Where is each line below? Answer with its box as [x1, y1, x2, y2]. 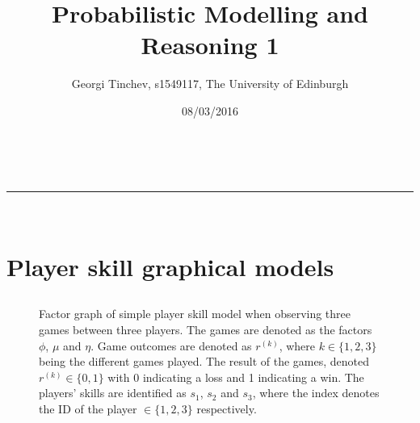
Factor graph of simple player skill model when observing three [39, 305, 351, 322]
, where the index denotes [252, 384, 380, 401]
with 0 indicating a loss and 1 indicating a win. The [107, 368, 364, 385]
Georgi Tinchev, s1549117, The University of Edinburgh [71, 75, 349, 92]
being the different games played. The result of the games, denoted [39, 353, 369, 370]
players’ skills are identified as [39, 384, 187, 401]
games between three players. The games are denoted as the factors [39, 321, 372, 338]
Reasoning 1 [141, 28, 279, 61]
